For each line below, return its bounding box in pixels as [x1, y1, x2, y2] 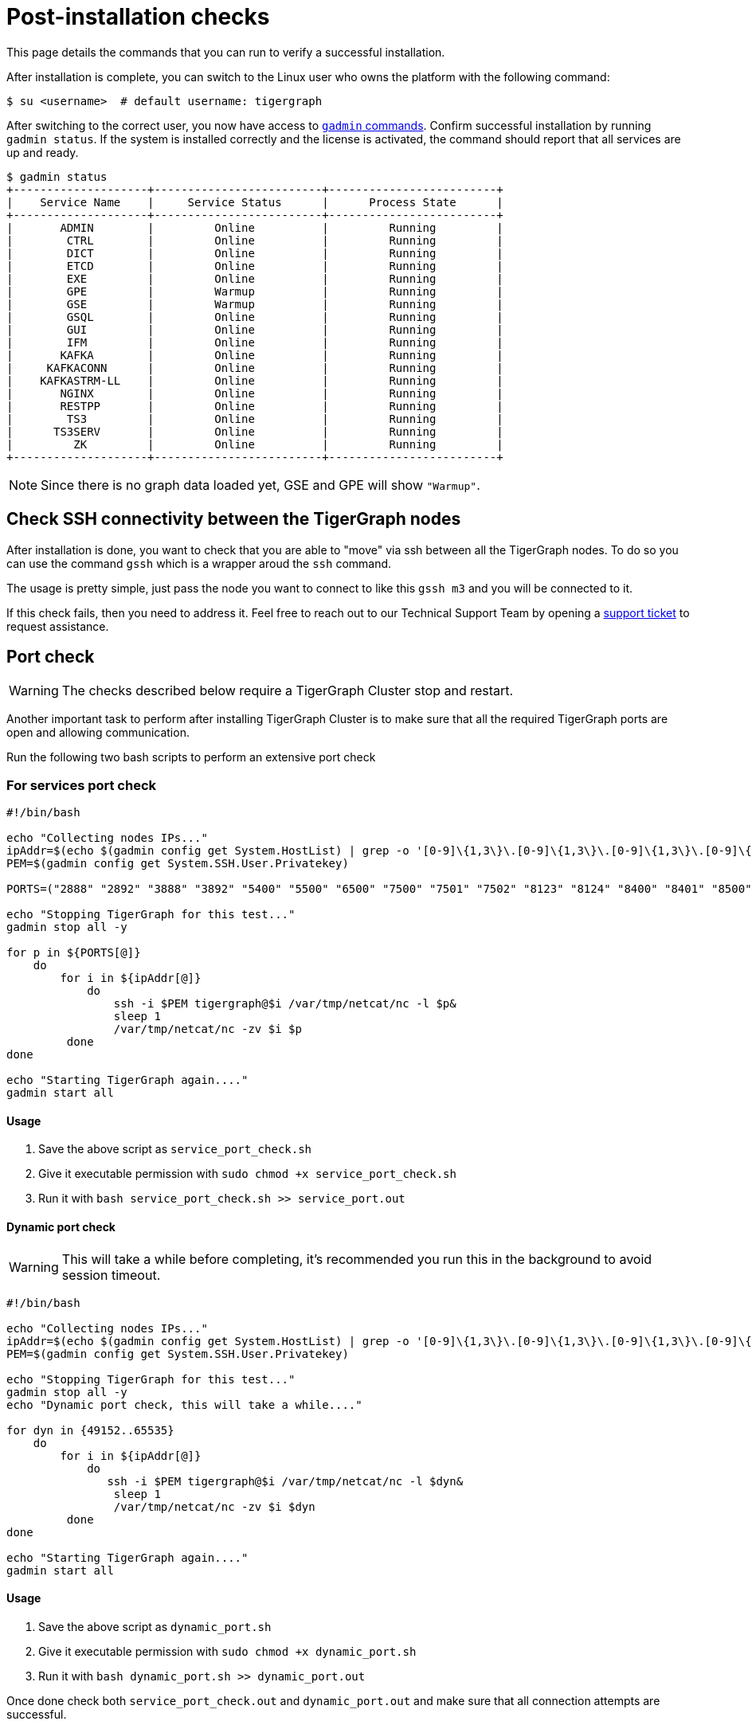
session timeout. [61, 1266, 161, 1283]
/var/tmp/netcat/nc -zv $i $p [113, 1023, 302, 1036]
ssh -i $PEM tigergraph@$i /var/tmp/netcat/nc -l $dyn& [107, 1474, 464, 1488]
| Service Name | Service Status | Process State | [6, 195, 503, 209]
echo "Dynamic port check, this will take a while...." [6, 1398, 362, 1411]
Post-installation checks [6, 3, 270, 30]
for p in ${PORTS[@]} [6, 946, 141, 960]
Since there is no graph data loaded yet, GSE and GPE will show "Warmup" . [41, 476, 480, 493]
